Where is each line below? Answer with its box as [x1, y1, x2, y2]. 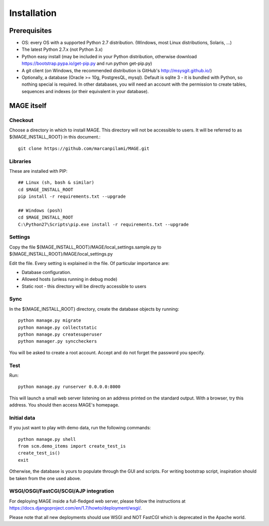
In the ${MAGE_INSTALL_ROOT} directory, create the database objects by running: [9, 306, 179, 312]
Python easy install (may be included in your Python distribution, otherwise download [21, 53, 197, 59]
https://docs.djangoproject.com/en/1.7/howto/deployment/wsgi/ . [9, 505, 142, 511]
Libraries [9, 157, 32, 164]
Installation [9, 7, 57, 18]
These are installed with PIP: [9, 168, 68, 174]
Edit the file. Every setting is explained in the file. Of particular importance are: [9, 260, 170, 266]
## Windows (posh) [18, 207, 63, 213]
